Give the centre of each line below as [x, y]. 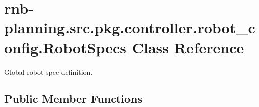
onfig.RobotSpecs [66, 47]
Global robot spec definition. [48, 71]
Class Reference [188, 47]
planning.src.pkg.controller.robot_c [130, 28]
